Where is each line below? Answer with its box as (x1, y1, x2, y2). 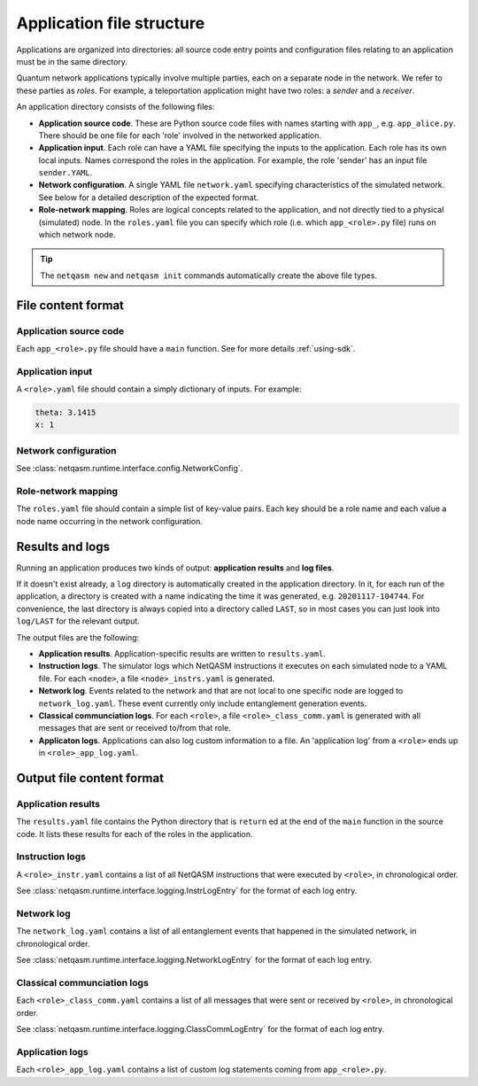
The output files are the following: (16, 632, 140, 642)
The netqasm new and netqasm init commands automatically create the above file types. (40, 270, 378, 281)
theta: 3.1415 (35, 407, 96, 418)
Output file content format (16, 771, 164, 786)
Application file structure (16, 13, 205, 33)
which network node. (38, 229, 116, 240)
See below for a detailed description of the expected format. (38, 191, 259, 203)
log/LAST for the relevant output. (16, 616, 141, 626)
